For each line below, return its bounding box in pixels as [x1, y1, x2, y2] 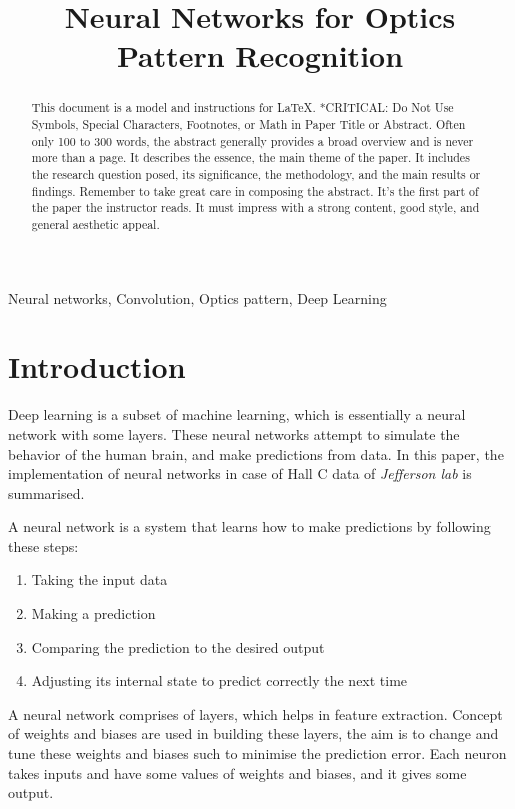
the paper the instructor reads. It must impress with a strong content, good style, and [31, 199, 480, 216]
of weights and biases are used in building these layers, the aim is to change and [8, 723, 499, 744]
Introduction [8, 346, 186, 387]
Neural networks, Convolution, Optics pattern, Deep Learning [8, 287, 387, 308]
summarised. [8, 482, 85, 503]
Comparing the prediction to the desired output [31, 636, 325, 657]
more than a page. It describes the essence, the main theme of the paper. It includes [31, 149, 470, 166]
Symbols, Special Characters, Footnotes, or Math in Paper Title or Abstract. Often [31, 116, 466, 133]
